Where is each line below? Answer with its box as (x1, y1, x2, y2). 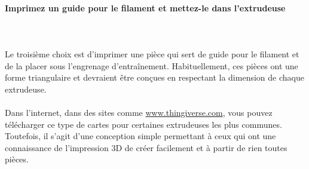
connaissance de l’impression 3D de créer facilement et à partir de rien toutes (5, 141, 287, 153)
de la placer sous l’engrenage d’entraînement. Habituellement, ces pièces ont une (5, 59, 298, 72)
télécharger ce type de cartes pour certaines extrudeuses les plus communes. (5, 118, 282, 130)
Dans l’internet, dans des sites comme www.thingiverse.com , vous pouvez (5, 106, 273, 118)
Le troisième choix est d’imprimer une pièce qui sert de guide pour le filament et (5, 47, 299, 60)
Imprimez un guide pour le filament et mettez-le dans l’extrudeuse (5, 1, 286, 14)
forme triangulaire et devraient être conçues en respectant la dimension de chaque (5, 71, 304, 84)
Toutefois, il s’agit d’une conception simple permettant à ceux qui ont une (5, 130, 276, 142)
